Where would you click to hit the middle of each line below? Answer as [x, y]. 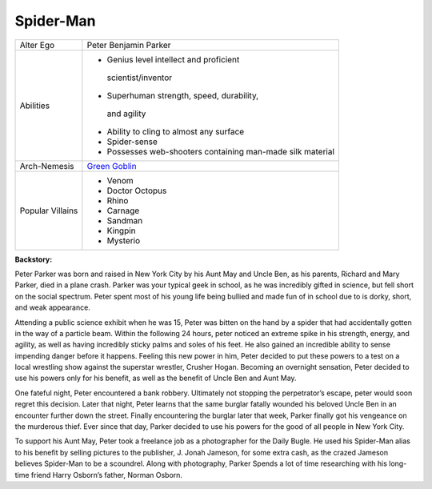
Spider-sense [132, 142]
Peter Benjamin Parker [129, 45]
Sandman [125, 220]
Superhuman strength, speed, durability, [183, 95]
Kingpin [121, 230]
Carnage [123, 210]
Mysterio [124, 240]
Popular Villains [49, 210]
